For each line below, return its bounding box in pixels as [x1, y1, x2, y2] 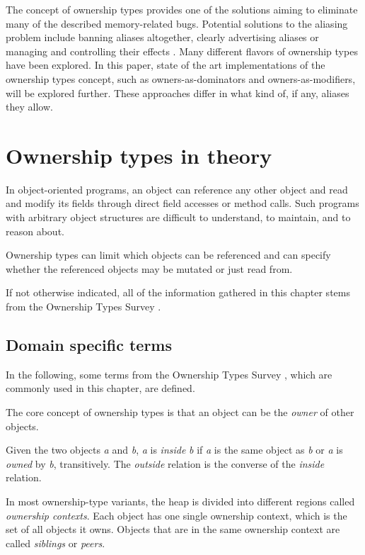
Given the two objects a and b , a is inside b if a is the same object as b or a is [6, 442, 343, 457]
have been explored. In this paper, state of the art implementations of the [6, 57, 325, 72]
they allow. [6, 99, 53, 114]
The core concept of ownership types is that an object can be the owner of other [6, 405, 354, 420]
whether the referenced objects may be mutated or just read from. [6, 261, 293, 276]
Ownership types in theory [6, 140, 272, 169]
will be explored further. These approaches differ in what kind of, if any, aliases [6, 85, 349, 100]
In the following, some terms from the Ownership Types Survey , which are [6, 366, 332, 381]
